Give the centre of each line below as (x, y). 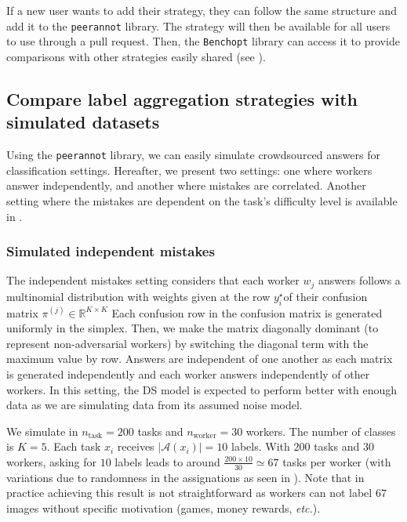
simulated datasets (83, 122)
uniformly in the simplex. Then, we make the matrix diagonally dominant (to (193, 328)
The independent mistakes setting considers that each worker (153, 280)
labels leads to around (167, 461)
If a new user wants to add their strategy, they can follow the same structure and (202, 10)
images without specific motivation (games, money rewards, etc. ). (164, 507)
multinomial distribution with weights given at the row (138, 296)
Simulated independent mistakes (111, 251)
